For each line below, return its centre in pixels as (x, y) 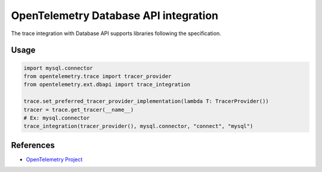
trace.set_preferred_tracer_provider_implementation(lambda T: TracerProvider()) (146, 101)
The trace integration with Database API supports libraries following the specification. (116, 33)
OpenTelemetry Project (54, 159)
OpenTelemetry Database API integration (115, 15)
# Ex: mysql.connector (57, 118)
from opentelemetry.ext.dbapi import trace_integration (107, 85)
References (33, 145)
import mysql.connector (58, 68)
